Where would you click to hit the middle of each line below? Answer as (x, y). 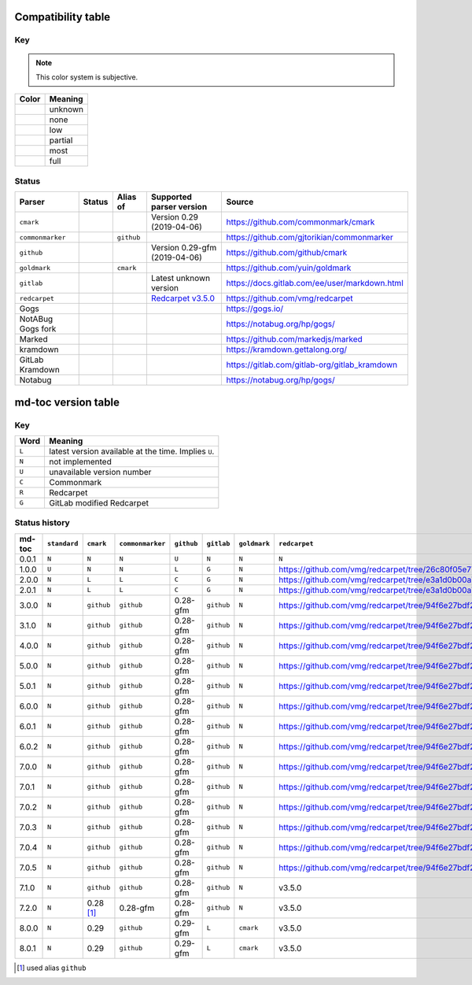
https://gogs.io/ (255, 309)
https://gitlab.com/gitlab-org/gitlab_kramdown (312, 365)
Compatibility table (63, 17)
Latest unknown (181, 278)
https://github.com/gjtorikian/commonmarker (310, 238)
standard (63, 544)
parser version (179, 207)
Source (240, 202)
